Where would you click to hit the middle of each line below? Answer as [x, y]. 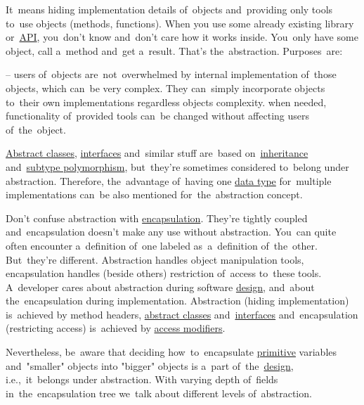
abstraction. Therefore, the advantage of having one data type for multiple [169, 180]
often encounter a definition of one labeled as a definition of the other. [162, 245]
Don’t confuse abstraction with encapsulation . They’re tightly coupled [157, 218]
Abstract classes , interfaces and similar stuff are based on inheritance [157, 153]
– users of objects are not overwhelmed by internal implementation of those [171, 74]
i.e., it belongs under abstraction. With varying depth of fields [142, 379]
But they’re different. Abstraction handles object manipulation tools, [155, 259]
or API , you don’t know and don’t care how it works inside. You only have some [182, 37]
